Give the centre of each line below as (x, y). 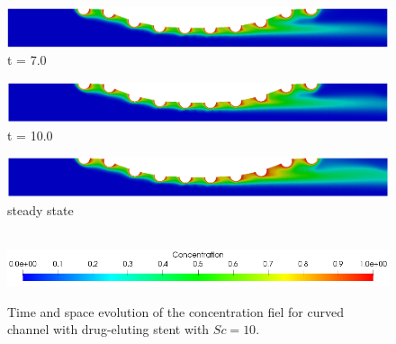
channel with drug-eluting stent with (108, 329)
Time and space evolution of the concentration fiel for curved (175, 311)
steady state (40, 209)
